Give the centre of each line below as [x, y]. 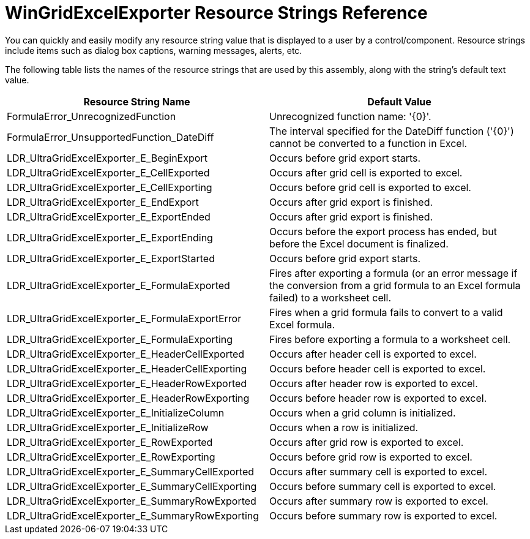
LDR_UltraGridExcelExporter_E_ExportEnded [109, 217]
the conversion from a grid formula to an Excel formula [395, 285]
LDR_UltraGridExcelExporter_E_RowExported [110, 442]
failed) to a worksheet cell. [330, 297]
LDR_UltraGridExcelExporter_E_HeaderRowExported [127, 383]
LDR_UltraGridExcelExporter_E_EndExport [103, 202]
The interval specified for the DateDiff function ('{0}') [392, 131]
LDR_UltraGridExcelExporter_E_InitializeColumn [116, 413]
